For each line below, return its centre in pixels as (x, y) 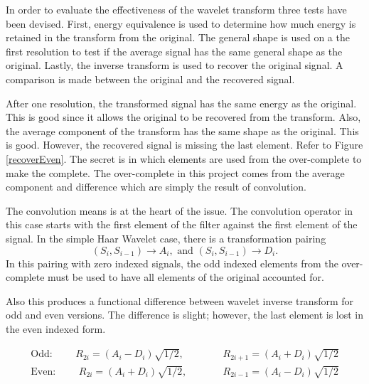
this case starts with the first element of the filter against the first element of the (182, 224)
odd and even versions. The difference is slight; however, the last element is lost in (185, 315)
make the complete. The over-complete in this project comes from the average (175, 172)
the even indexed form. (56, 328)
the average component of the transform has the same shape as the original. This (182, 130)
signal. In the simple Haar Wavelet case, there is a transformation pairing (166, 238)
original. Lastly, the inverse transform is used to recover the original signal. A (175, 65)
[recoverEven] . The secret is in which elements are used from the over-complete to (184, 158)
